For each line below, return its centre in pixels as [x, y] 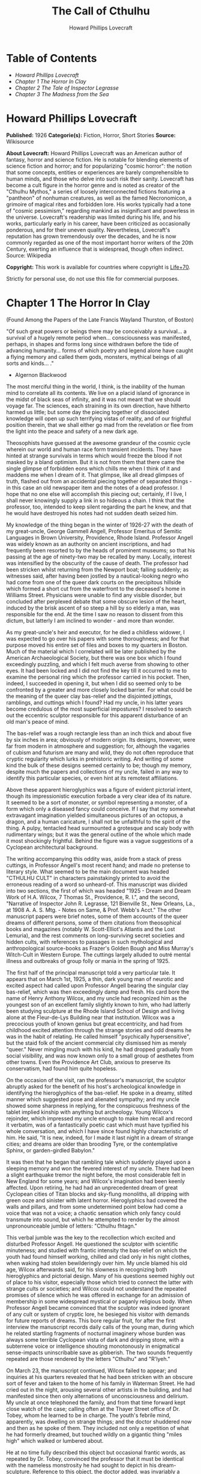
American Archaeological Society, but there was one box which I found [94, 658]
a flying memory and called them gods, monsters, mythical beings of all [94, 356]
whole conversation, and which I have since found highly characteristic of [97, 1131]
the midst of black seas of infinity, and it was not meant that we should [94, 399]
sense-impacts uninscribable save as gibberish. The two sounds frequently [100, 1352]
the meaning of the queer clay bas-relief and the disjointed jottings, [89, 696]
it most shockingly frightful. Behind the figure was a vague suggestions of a [100, 840]
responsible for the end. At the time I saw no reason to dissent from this [95, 614]
